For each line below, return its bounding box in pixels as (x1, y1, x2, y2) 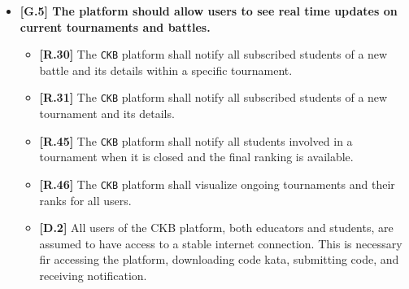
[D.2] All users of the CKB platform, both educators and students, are (39, 219, 394, 236)
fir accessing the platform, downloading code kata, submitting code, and (39, 251, 399, 268)
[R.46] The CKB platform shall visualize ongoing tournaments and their (39, 175, 395, 192)
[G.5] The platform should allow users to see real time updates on (20, 2, 398, 19)
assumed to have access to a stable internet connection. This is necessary (39, 234, 402, 252)
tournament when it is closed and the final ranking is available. (39, 148, 354, 165)
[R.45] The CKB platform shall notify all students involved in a (39, 132, 353, 149)
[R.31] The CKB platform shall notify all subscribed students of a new (39, 89, 388, 106)
